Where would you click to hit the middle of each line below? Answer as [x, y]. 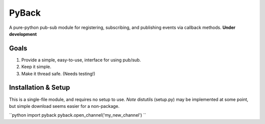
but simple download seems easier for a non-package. [64, 106]
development [23, 34]
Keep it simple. [36, 67]
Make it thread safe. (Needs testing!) [58, 74]
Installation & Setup [40, 87]
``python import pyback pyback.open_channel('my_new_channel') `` [78, 115]
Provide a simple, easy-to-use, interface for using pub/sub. [81, 60]
